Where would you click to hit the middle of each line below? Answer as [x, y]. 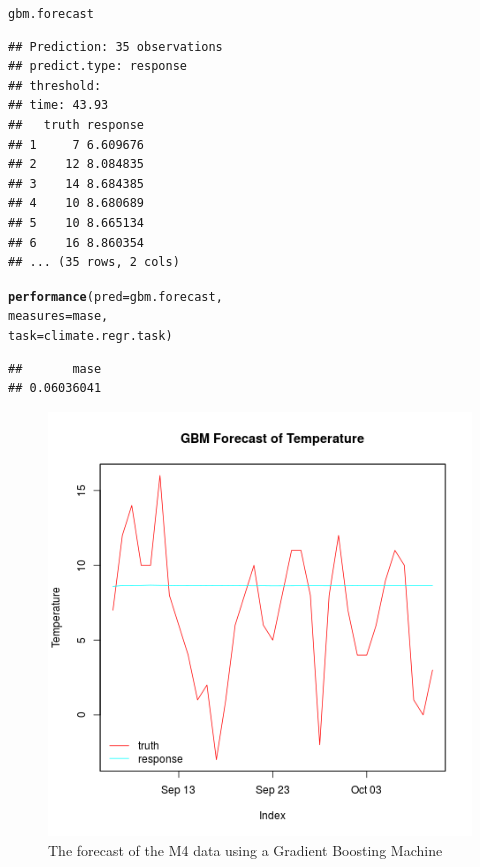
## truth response [76, 125]
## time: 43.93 [58, 105]
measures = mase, [58, 316]
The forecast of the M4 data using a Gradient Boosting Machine [245, 849]
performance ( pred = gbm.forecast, [115, 296]
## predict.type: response [97, 66]
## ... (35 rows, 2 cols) [94, 262]
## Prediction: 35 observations [115, 46]
